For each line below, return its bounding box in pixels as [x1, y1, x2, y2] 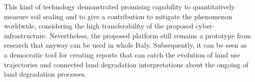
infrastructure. [4, 30, 47, 40]
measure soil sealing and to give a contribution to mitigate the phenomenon [4, 11, 232, 21]
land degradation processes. [4, 69, 87, 79]
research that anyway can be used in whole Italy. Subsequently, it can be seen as [4, 40, 247, 50]
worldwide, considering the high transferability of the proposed [4, 21, 193, 31]
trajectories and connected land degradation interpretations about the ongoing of [4, 59, 249, 69]
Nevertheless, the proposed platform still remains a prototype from [49, 30, 251, 40]
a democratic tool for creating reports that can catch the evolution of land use [4, 49, 240, 59]
